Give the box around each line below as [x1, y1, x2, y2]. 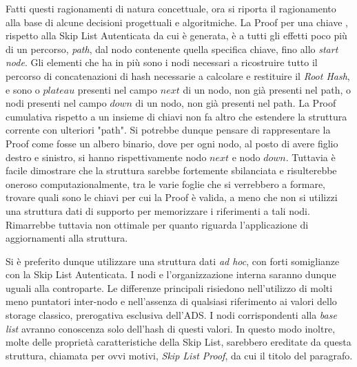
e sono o [6, 82, 40, 96]
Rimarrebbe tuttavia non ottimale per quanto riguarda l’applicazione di [6, 217, 309, 231]
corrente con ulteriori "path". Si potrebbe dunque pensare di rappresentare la [6, 123, 331, 137]
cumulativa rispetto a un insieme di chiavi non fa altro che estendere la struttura [6, 109, 347, 123]
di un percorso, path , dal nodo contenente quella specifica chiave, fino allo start [6, 41, 338, 56]
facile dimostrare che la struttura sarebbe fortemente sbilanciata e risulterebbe [6, 163, 337, 178]
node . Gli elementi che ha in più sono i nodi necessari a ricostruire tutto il [6, 55, 318, 70]
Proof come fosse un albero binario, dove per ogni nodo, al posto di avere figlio [6, 136, 338, 150]
